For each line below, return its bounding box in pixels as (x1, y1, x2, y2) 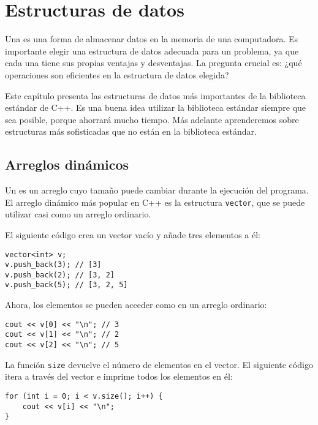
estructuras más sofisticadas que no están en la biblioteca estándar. (5, 125, 257, 138)
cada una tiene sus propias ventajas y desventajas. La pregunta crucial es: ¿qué (5, 56, 302, 69)
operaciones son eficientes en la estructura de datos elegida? (5, 68, 229, 81)
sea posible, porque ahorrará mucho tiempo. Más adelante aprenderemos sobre (5, 113, 299, 126)
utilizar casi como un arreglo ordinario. (5, 208, 151, 220)
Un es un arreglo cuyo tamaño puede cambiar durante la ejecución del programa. (5, 184, 309, 197)
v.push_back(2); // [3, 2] (5, 270, 115, 279)
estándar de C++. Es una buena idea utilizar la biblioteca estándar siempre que (5, 101, 306, 114)
